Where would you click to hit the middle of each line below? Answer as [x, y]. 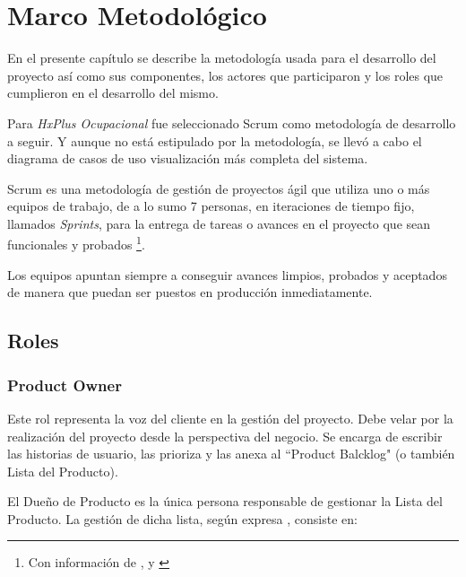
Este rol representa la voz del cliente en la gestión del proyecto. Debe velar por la [230, 418]
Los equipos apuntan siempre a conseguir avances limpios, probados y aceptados [227, 274]
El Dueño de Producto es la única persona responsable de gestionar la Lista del [225, 501]
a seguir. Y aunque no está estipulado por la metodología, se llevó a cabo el [215, 140]
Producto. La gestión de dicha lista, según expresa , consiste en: [182, 518]
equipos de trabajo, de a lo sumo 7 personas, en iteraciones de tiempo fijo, [211, 206]
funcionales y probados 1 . [76, 243]
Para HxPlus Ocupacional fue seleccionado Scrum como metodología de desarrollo [232, 122]
